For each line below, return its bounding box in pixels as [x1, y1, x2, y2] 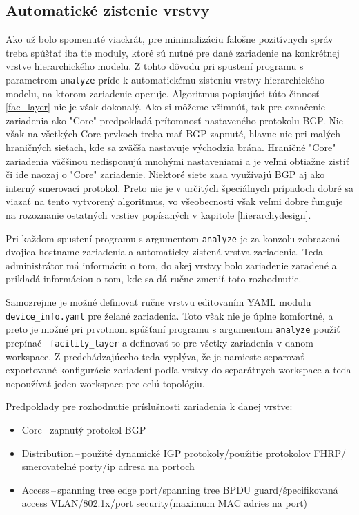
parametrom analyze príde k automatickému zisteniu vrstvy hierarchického [6, 72, 324, 86]
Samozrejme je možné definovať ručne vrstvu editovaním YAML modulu [6, 295, 311, 309]
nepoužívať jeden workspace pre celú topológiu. [6, 376, 205, 390]
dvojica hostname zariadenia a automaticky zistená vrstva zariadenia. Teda [6, 244, 324, 259]
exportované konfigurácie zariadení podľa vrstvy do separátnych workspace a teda [6, 362, 351, 377]
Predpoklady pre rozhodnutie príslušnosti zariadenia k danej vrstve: [6, 399, 293, 414]
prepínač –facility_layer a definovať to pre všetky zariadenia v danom [6, 335, 313, 349]
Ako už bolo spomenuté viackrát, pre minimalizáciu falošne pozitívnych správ [6, 32, 333, 46]
